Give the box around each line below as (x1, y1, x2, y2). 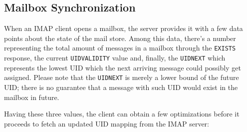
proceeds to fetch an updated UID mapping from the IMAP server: (4, 118, 209, 128)
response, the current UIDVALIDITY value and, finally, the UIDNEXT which (4, 52, 226, 63)
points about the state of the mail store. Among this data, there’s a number (4, 32, 236, 43)
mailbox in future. (4, 91, 59, 102)
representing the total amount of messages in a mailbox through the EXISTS (4, 42, 236, 53)
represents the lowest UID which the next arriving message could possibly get (4, 62, 241, 72)
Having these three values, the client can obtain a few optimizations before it (4, 108, 240, 119)
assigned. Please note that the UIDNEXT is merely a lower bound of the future (4, 72, 239, 82)
